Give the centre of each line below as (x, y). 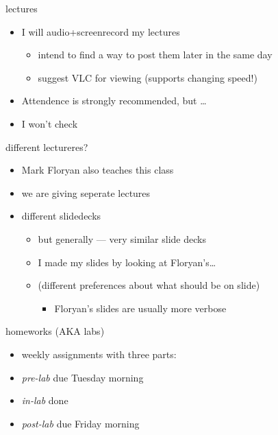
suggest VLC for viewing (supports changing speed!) (148, 77)
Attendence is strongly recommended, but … (114, 101)
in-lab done (45, 400)
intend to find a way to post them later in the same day (155, 55)
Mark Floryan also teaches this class (98, 170)
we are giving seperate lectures (86, 192)
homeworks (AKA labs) (55, 331)
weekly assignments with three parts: (99, 354)
